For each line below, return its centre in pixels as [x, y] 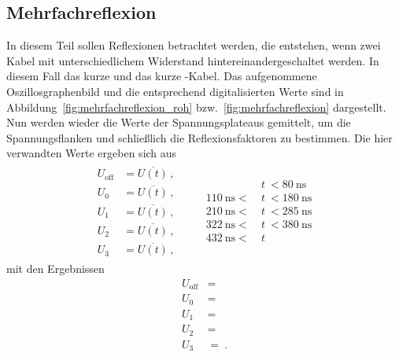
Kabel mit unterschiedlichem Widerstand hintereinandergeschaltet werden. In [193, 60]
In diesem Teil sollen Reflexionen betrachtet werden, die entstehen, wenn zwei [194, 45]
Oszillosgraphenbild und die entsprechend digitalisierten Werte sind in [175, 91]
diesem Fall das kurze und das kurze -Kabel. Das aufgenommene [162, 76]
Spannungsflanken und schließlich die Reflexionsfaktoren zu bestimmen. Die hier [199, 137]
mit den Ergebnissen [55, 269]
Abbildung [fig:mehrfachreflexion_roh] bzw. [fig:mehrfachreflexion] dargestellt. [196, 107]
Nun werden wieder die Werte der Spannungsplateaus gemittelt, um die [179, 122]
